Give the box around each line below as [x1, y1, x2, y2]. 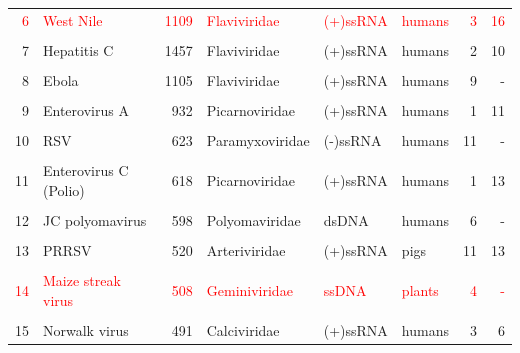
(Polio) [43, 179, 85, 200]
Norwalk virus [43, 319, 129, 340]
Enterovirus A [43, 100, 129, 121]
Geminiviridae [206, 279, 293, 300]
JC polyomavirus [43, 209, 147, 230]
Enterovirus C [43, 160, 129, 181]
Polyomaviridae [206, 209, 301, 230]
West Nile [43, 9, 103, 30]
